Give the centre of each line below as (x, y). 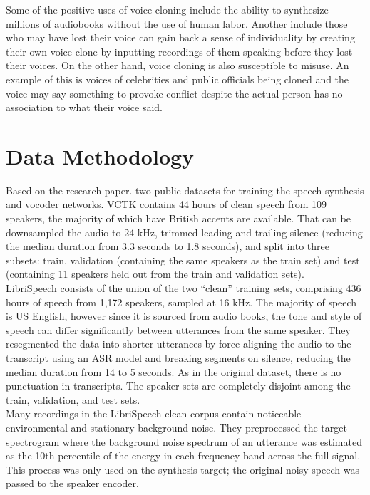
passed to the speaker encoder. (72, 483)
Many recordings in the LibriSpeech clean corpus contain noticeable (154, 413)
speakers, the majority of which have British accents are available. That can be (179, 218)
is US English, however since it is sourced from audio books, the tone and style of (184, 316)
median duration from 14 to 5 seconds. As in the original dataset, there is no (174, 371)
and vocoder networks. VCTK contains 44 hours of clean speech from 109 (166, 204)
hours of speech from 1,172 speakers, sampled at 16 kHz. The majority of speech (181, 302)
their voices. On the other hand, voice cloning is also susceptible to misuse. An (178, 65)
